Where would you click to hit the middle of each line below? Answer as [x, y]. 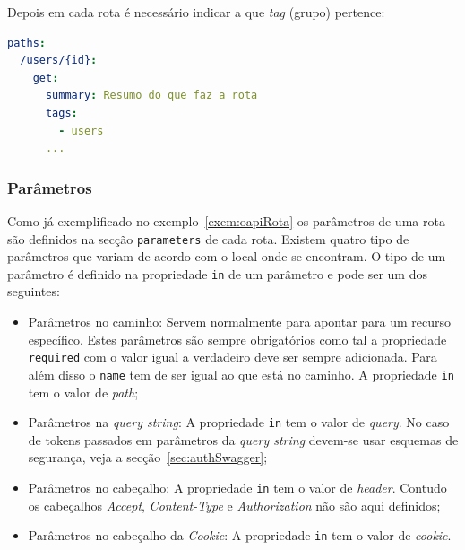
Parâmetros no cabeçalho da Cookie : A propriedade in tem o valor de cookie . [240, 535]
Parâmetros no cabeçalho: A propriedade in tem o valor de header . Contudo [237, 487]
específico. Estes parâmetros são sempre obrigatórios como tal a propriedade [237, 339]
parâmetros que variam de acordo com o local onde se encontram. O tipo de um [227, 256]
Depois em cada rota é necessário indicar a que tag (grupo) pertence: [196, 12]
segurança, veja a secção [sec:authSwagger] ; [148, 457]
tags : [61, 113]
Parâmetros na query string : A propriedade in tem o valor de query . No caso [239, 422]
